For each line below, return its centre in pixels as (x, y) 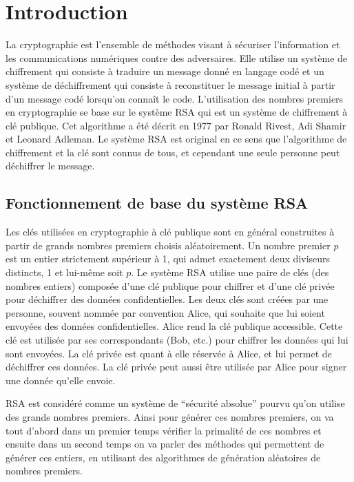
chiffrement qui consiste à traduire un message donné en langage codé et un (165, 71)
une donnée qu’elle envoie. (61, 380)
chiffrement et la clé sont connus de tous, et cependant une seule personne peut (173, 152)
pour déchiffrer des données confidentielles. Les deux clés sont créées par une (167, 299)
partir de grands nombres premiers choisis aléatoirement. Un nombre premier (168, 245)
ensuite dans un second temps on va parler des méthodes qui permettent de (165, 444)
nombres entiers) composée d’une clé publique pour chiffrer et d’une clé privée (170, 285)
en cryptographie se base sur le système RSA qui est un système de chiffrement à (177, 112)
